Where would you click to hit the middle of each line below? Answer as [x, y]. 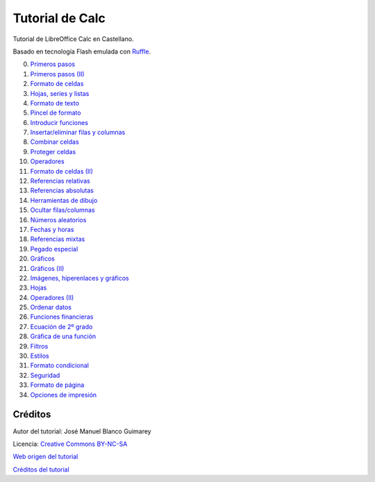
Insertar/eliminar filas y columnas [78, 133]
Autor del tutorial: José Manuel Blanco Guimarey [82, 431]
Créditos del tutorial [41, 469]
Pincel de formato [56, 113]
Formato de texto [55, 103]
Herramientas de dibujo [64, 200]
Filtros [39, 346]
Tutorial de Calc [59, 18]
